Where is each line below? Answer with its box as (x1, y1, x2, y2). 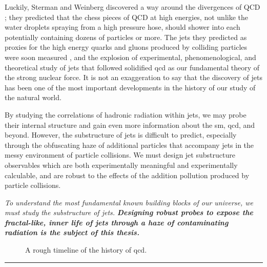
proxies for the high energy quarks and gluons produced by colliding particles (5, 42, 248, 52)
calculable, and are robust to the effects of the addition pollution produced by (5, 169, 250, 180)
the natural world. (5, 92, 61, 103)
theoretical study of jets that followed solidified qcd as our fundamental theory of (5, 62, 260, 72)
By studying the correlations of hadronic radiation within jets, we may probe (5, 109, 247, 120)
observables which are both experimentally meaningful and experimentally (5, 159, 238, 170)
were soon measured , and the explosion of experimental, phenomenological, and (5, 51, 256, 62)
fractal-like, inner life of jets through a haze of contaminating (5, 217, 229, 227)
